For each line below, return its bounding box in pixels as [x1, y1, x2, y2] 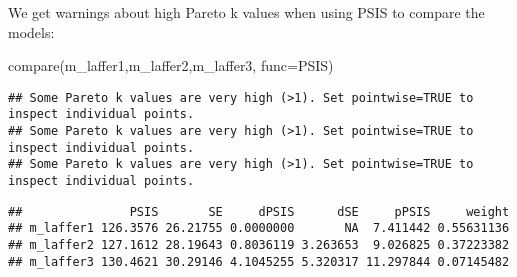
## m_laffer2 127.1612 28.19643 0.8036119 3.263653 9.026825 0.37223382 [8, 238, 510, 253]
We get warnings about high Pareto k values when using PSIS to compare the [8, 2, 485, 22]
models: [8, 21, 55, 42]
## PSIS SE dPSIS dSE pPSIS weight [8, 204, 510, 219]
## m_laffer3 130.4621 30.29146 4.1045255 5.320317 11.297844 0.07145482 [8, 254, 510, 269]
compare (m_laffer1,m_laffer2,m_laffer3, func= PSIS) [8, 55, 334, 76]
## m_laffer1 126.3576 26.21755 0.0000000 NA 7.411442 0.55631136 [8, 221, 510, 236]
